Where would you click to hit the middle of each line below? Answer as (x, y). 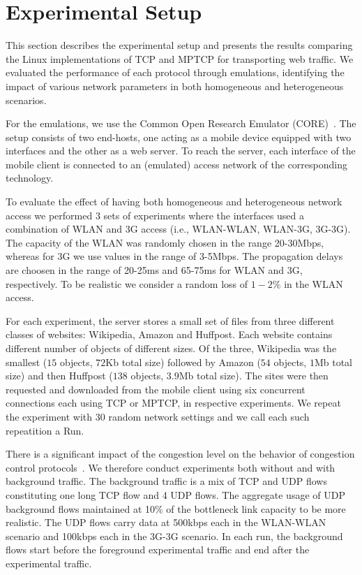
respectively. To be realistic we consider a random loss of (127, 283)
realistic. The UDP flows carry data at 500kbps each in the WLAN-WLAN (166, 522)
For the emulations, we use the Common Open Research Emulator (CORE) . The (181, 123)
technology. (30, 178)
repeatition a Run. (45, 430)
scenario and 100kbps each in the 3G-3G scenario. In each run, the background (174, 536)
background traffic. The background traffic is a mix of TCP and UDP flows (166, 481)
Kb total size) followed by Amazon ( (183, 362)
